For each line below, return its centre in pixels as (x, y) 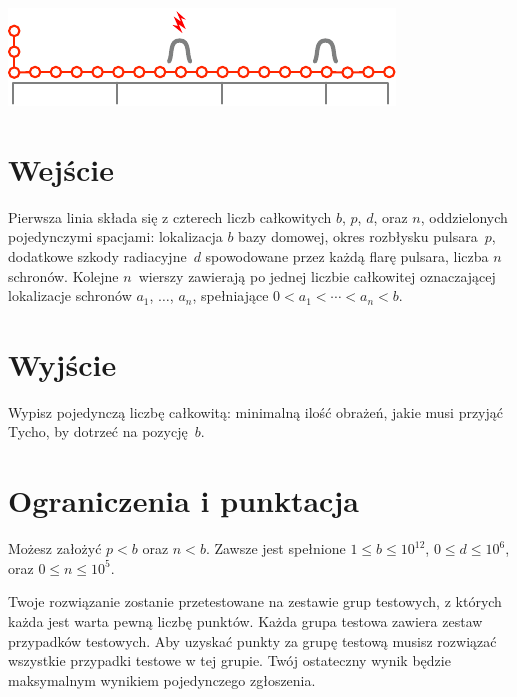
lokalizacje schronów (70, 295)
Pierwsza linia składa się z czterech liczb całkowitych (170, 216)
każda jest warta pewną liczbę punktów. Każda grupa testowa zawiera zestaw (245, 620)
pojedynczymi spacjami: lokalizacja (115, 236)
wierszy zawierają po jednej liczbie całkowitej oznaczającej (317, 275)
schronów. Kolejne (63, 275)
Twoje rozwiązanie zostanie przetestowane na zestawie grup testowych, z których (255, 601)
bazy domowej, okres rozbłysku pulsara (358, 236)
